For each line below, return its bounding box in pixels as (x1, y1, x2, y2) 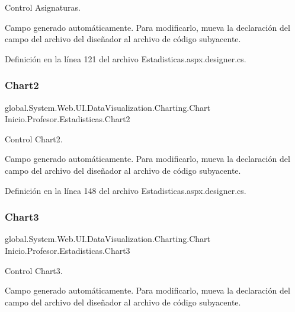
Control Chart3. (5, 264, 63, 276)
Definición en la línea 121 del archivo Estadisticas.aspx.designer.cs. (5, 52, 246, 65)
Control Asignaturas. (5, 1, 81, 13)
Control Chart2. (5, 132, 63, 145)
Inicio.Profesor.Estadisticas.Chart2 (5, 113, 130, 125)
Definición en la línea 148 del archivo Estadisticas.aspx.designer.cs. (5, 184, 246, 196)
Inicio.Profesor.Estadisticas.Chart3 (5, 244, 130, 256)
